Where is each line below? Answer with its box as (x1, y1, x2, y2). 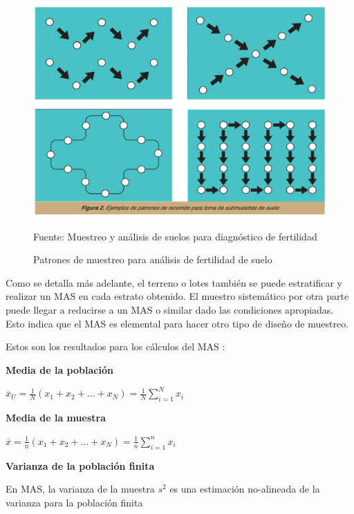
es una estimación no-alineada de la (169, 482, 320, 496)
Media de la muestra (6, 410, 106, 425)
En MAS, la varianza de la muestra (6, 482, 155, 496)
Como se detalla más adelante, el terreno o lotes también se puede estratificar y (6, 275, 342, 289)
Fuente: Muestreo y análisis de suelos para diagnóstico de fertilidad (33, 229, 317, 243)
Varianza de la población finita (6, 458, 155, 473)
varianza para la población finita (6, 495, 143, 509)
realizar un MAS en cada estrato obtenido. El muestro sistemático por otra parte (6, 289, 349, 303)
